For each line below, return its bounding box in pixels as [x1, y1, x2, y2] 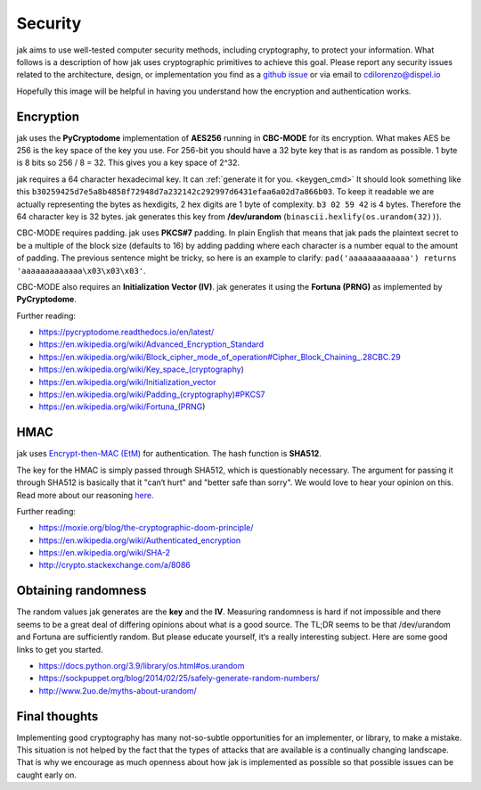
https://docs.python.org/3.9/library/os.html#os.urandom [38, 660, 245, 671]
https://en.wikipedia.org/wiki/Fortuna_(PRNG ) [38, 401, 206, 412]
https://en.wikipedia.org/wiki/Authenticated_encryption [38, 535, 240, 546]
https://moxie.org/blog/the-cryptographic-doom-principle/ [38, 523, 254, 533]
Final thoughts [16, 709, 99, 724]
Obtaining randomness [16, 583, 147, 598]
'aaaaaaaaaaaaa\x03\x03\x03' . [16, 265, 146, 276]
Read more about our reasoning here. [16, 490, 154, 500]
